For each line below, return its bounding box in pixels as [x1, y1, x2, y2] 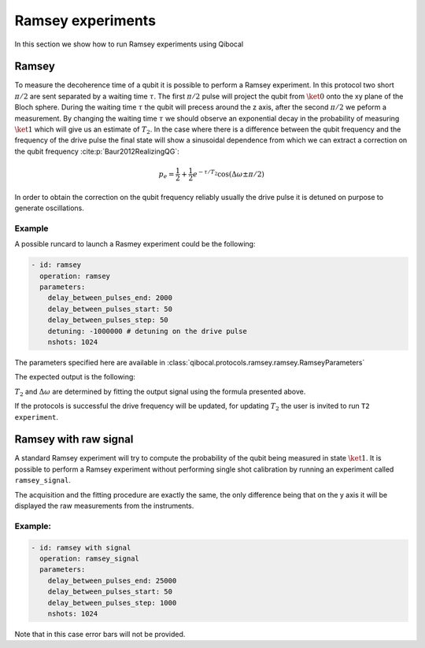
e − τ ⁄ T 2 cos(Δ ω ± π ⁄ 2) [193, 168, 265, 179]
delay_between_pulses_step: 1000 [47, 598, 177, 607]
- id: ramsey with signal [31, 543, 131, 552]
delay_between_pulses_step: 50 [47, 316, 168, 324]
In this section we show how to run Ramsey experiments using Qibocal [14, 39, 244, 49]
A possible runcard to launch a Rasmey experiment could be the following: [14, 239, 256, 249]
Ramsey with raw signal [14, 433, 134, 446]
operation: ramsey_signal [39, 554, 139, 563]
